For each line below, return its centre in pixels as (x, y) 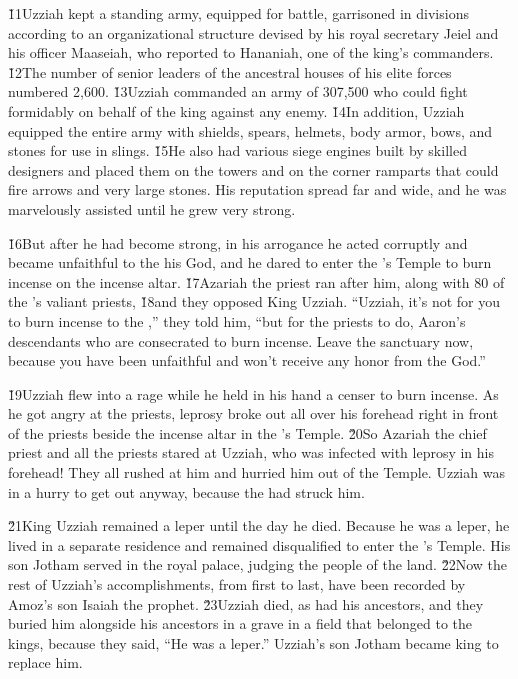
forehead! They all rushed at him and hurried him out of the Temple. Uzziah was (256, 472)
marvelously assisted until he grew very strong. (152, 208)
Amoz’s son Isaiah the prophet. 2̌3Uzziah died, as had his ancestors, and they (246, 603)
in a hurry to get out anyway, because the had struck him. (186, 491)
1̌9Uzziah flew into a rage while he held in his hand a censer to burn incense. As (253, 393)
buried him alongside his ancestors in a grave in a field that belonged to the (240, 623)
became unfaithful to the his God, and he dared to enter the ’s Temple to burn (250, 262)
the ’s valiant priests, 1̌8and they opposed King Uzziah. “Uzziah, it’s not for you (254, 301)
